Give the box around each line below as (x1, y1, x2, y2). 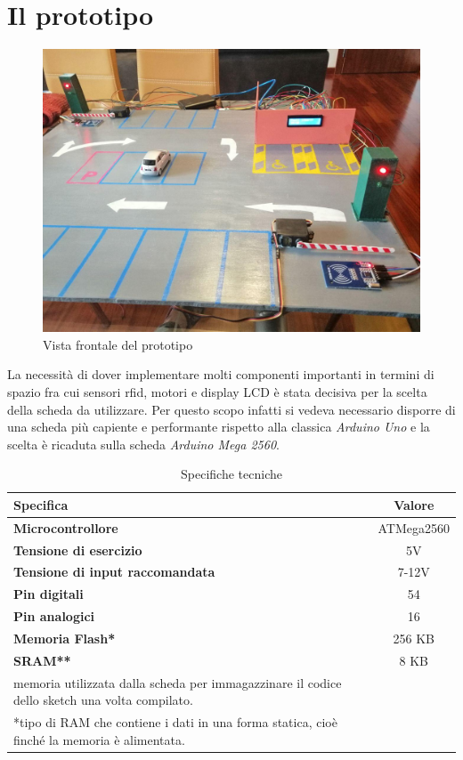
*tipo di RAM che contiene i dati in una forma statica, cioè (13, 713, 337, 732)
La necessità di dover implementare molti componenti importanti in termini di (7, 365, 435, 384)
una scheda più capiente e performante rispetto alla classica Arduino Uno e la (7, 417, 430, 436)
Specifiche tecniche (181, 465, 282, 483)
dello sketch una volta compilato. (13, 691, 193, 709)
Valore (394, 495, 435, 513)
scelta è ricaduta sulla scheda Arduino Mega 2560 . (7, 434, 280, 453)
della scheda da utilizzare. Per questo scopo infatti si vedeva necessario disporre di (7, 400, 456, 418)
